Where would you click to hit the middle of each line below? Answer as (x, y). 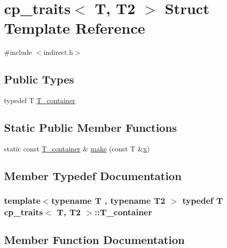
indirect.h (58, 52)
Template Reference (75, 28)
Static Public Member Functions (91, 128)
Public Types (39, 79)
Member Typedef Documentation (93, 175)
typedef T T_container (40, 100)
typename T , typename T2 (108, 200)
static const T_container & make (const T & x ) (77, 148)
